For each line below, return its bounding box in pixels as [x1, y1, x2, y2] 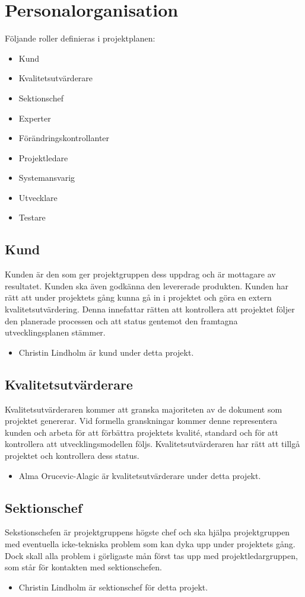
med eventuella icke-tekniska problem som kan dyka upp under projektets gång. [5, 537, 296, 550]
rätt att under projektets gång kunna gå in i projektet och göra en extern [5, 291, 272, 304]
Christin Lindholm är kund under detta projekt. [18, 346, 194, 358]
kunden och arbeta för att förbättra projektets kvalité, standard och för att [5, 426, 278, 438]
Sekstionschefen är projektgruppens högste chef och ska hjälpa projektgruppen [5, 526, 290, 538]
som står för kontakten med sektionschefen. [5, 561, 162, 573]
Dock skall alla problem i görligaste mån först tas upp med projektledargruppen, [5, 549, 298, 561]
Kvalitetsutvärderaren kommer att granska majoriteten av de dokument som [5, 403, 282, 415]
